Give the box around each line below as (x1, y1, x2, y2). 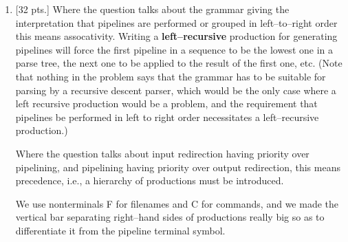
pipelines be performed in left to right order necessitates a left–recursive (15, 109, 319, 124)
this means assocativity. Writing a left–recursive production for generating (15, 29, 338, 43)
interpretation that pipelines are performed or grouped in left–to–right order (15, 15, 338, 30)
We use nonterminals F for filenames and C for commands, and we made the (15, 196, 338, 210)
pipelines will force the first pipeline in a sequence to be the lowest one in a (15, 42, 333, 56)
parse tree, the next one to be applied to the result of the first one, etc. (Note (15, 56, 342, 70)
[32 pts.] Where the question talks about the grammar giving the (15, 2, 290, 16)
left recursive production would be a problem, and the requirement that (15, 96, 318, 111)
